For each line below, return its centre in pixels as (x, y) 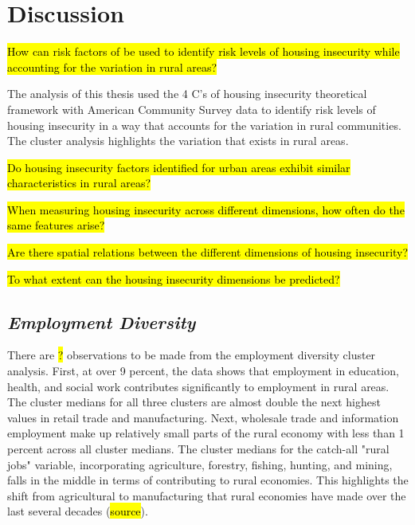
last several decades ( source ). (78, 511)
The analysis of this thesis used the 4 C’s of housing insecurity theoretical (187, 94)
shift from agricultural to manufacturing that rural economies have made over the (207, 495)
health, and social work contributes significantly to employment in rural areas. (198, 386)
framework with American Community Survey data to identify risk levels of (192, 109)
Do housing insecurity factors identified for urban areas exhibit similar (179, 167)
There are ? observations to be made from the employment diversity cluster (192, 355)
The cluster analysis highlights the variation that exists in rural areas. (178, 141)
